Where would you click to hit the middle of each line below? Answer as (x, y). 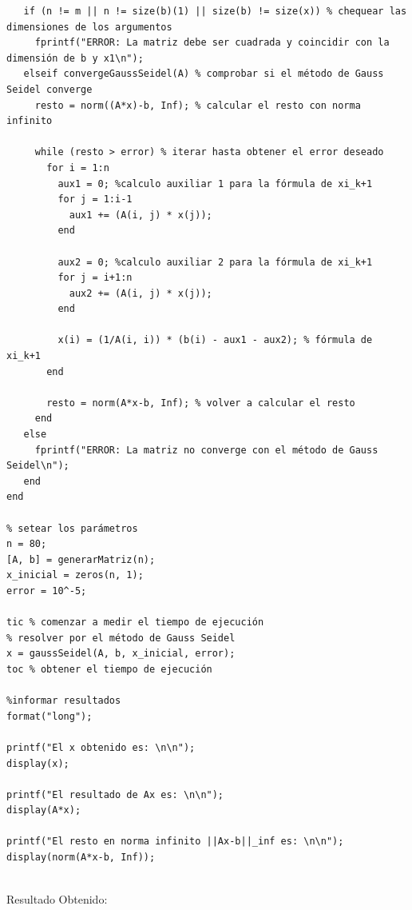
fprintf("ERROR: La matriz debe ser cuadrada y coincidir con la (212, 43)
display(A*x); (44, 810)
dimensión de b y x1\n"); (75, 58)
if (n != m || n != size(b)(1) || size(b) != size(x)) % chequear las (215, 11)
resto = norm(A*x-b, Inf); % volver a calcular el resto (201, 403)
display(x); (38, 763)
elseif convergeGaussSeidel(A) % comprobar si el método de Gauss (204, 74)
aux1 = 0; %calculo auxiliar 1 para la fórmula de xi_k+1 (215, 184)
